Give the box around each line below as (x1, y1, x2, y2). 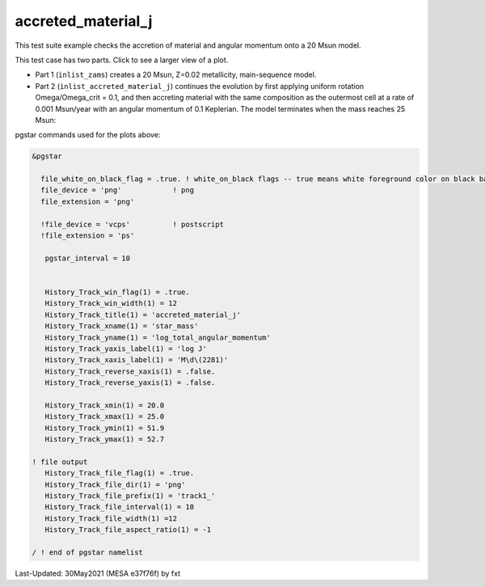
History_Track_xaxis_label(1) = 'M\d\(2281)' (44, 356, 229, 365)
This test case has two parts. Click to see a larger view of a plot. (15, 55, 229, 65)
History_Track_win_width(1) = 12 (44, 299, 178, 308)
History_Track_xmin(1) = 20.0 (44, 400, 165, 410)
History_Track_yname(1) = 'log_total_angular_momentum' (44, 332, 271, 342)
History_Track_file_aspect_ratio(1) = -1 (44, 526, 212, 534)
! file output (32, 457, 88, 467)
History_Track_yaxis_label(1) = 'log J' (44, 344, 208, 353)
